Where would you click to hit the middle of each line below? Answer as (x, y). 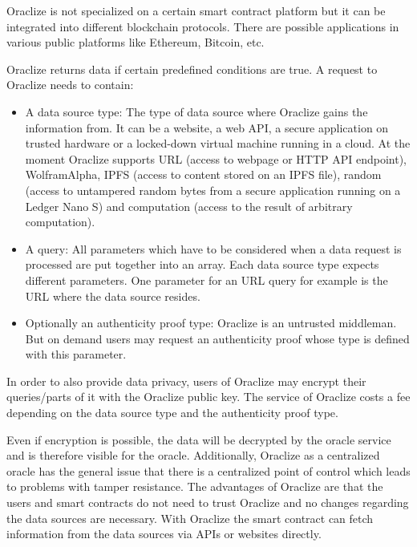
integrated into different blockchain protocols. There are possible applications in (203, 26)
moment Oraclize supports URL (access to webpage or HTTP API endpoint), (216, 158)
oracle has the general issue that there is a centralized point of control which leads (208, 470)
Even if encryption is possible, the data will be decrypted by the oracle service (199, 439)
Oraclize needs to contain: (70, 85)
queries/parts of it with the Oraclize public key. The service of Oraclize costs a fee (208, 397)
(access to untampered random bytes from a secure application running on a (213, 190)
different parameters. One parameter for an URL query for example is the (206, 280)
